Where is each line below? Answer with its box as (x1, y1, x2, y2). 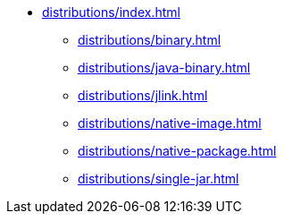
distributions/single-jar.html (78, 171, 239, 186)
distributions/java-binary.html (78, 60, 251, 75)
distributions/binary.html (78, 32, 221, 47)
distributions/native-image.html (78, 115, 262, 131)
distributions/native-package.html (78, 143, 277, 158)
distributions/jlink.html (78, 88, 208, 103)
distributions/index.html (42, 4, 180, 20)
